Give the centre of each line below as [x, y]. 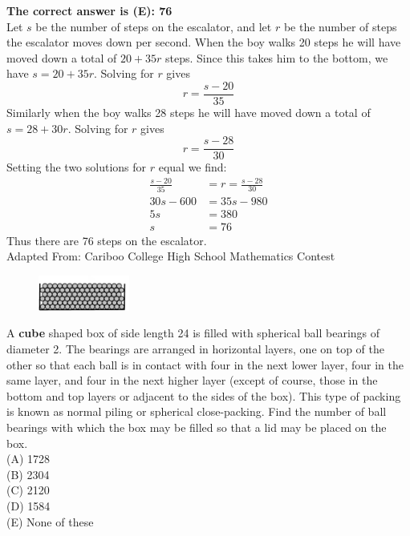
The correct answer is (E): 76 [89, 10]
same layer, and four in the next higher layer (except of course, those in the [192, 380]
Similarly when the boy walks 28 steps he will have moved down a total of [189, 113]
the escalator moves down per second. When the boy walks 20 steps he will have [204, 42]
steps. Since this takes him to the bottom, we [277, 57]
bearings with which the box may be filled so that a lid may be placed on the [197, 427]
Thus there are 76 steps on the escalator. [107, 240]
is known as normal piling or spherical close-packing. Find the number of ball [197, 411]
